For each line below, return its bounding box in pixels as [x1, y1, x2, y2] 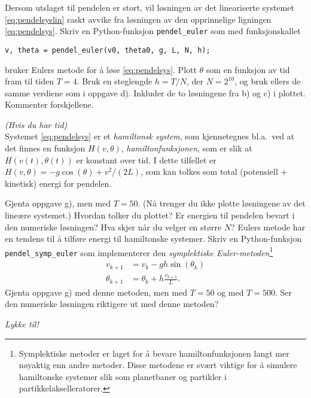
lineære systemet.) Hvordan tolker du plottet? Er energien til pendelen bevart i [5, 209, 295, 221]
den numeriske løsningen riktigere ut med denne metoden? [5, 297, 219, 310]
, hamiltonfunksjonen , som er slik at [121, 142, 252, 154]
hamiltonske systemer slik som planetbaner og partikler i [19, 370, 227, 382]
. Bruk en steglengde [77, 75, 153, 87]
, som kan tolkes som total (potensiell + [141, 165, 288, 178]
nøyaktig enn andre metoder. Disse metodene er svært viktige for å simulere [19, 358, 297, 371]
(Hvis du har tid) [5, 118, 68, 130]
